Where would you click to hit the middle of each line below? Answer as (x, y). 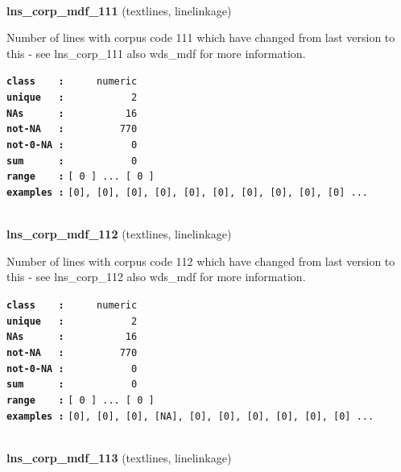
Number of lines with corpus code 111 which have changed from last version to (201, 37)
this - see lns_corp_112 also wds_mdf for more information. (156, 277)
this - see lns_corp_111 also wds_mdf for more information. (156, 53)
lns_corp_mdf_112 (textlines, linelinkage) (119, 234)
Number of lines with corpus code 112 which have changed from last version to (201, 261)
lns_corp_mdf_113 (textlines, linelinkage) (119, 457)
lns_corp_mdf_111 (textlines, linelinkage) (119, 10)
